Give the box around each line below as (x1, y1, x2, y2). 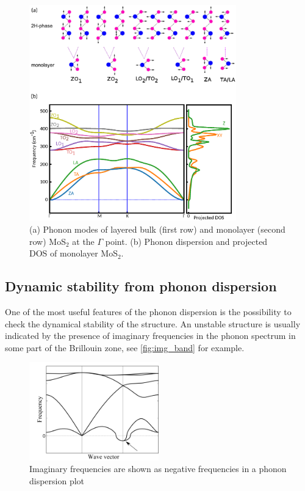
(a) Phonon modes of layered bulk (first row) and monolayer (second (29, 222, 285, 235)
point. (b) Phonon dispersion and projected (105, 235, 268, 247)
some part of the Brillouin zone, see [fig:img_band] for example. (5, 341, 245, 354)
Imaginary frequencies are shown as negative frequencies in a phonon (29, 462, 287, 475)
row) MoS (29, 235, 66, 247)
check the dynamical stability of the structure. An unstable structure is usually (5, 317, 301, 330)
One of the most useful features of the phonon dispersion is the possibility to (5, 305, 292, 318)
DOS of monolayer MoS (29, 247, 118, 260)
